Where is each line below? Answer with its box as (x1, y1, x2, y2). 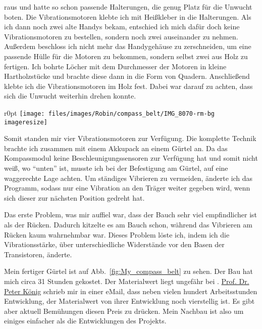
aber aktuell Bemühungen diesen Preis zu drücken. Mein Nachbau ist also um (4, 305, 244, 316)
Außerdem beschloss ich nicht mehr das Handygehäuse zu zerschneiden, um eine (4, 41, 251, 52)
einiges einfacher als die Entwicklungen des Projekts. (4, 315, 167, 326)
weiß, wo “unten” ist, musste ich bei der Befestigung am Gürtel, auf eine (4, 163, 228, 173)
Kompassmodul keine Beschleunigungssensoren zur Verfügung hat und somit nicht (4, 153, 258, 163)
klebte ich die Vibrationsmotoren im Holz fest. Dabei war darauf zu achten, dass (4, 80, 253, 91)
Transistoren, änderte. (4, 249, 72, 259)
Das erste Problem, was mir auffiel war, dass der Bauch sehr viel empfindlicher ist (4, 209, 257, 220)
